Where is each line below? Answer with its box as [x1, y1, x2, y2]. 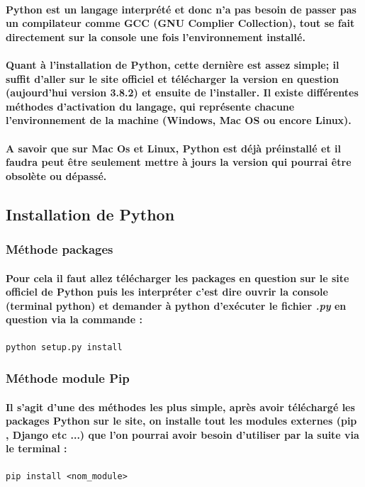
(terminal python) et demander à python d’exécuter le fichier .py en [6, 298, 347, 313]
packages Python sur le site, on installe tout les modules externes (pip [6, 413, 357, 428]
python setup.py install [6, 342, 123, 352]
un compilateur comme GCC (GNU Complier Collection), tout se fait [6, 16, 355, 30]
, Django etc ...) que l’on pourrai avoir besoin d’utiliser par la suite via [6, 427, 359, 442]
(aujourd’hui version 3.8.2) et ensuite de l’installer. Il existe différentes [6, 85, 359, 100]
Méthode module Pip [6, 369, 130, 387]
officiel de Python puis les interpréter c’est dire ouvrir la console [6, 284, 328, 299]
